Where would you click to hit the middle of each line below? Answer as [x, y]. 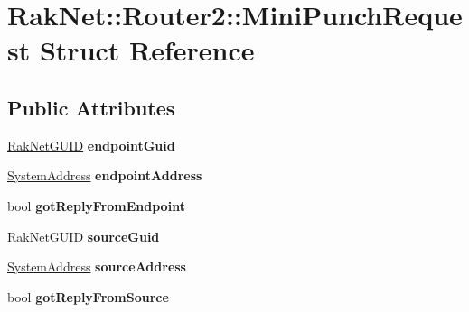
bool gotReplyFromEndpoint [96, 205]
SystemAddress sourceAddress [97, 266]
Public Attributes [91, 107]
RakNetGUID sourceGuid [84, 236]
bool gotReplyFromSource [88, 296]
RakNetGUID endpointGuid [91, 145]
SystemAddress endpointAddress [105, 175]
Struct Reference [147, 50]
